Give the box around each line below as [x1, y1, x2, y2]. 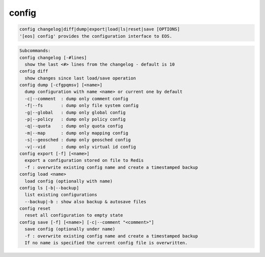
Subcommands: [19, 48, 51, 53]
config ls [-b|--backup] [19, 185, 79, 191]
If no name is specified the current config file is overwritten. [25, 240, 188, 246]
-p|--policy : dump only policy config [25, 117, 126, 122]
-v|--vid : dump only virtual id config [25, 144, 136, 150]
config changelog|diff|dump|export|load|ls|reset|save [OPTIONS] [19, 26, 180, 32]
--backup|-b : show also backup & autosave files [25, 199, 147, 205]
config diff [19, 69, 49, 74]
